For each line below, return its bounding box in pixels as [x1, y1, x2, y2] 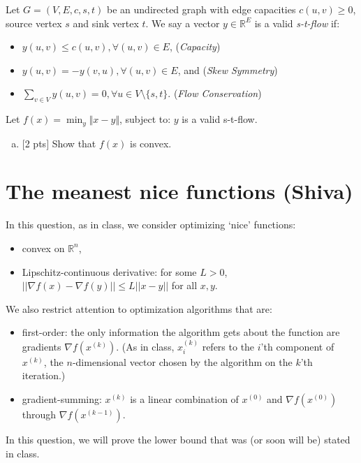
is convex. [130, 135, 172, 150]
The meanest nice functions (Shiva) [6, 177, 353, 205]
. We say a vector [145, 15, 220, 30]
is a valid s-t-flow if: [254, 15, 340, 30]
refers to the [202, 339, 255, 353]
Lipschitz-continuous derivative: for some [22, 264, 197, 279]
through [22, 406, 57, 421]
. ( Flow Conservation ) [168, 86, 262, 101]
